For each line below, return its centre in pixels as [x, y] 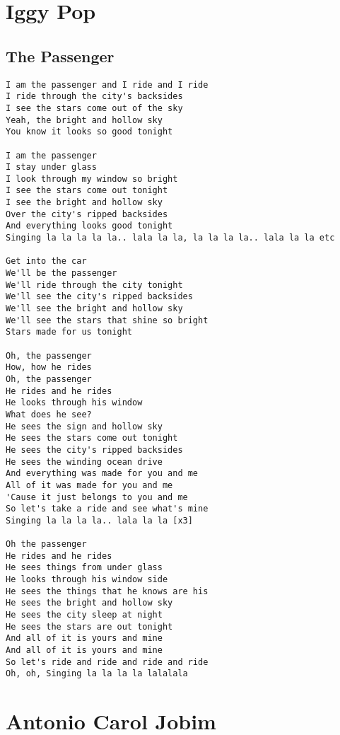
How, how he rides [49, 367]
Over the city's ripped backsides [87, 214]
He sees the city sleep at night [84, 615]
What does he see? [49, 414]
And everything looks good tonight [89, 226]
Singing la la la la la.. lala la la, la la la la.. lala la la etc [170, 238]
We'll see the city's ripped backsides [99, 297]
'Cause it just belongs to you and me [97, 497]
